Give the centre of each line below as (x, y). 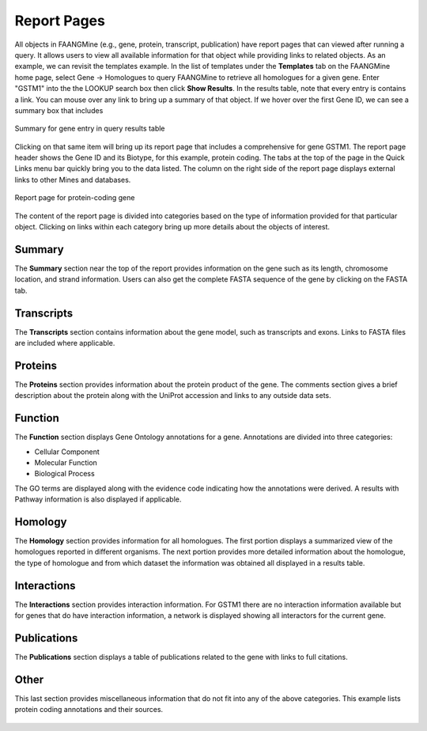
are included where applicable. (65, 343)
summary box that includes (59, 110)
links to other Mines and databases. (73, 180)
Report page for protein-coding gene (75, 198)
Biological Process (64, 474)
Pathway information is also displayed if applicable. (98, 499)
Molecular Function (66, 462)
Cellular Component (67, 452)
